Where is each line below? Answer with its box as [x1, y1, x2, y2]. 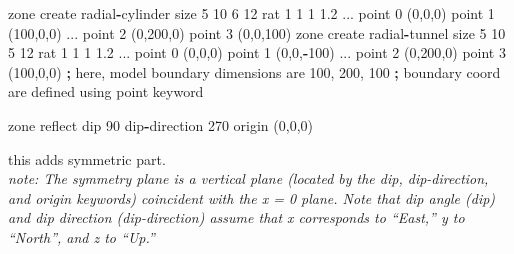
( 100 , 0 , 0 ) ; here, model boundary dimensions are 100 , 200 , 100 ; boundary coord [8, 61, 501, 82]
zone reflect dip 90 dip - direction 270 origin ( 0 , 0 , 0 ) [8, 114, 314, 135]
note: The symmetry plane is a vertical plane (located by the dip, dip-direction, [8, 168, 489, 189]
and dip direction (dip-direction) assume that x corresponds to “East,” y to [8, 207, 465, 228]
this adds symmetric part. [8, 148, 166, 169]
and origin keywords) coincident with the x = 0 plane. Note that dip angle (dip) [8, 187, 496, 208]
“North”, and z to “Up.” [8, 226, 155, 247]
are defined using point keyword [8, 81, 204, 102]
